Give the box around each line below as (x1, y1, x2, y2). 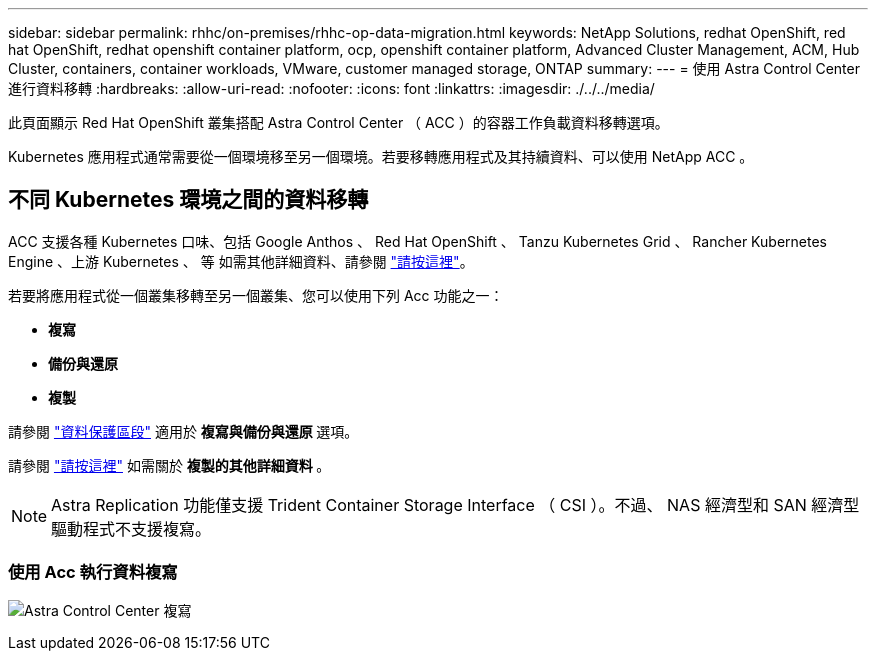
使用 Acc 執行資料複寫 (8, 562, 178, 583)
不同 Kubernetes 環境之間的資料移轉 (8, 187, 369, 213)
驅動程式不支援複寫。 (51, 518, 212, 539)
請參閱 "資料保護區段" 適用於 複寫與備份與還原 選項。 (8, 422, 359, 440)
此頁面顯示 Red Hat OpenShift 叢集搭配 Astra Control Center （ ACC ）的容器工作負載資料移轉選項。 (8, 114, 669, 131)
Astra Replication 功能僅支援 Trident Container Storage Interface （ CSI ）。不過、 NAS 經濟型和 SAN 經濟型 (51, 494, 860, 515)
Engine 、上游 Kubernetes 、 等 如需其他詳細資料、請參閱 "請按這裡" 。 (8, 252, 474, 270)
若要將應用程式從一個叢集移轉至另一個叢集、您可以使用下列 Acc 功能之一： (8, 286, 504, 304)
